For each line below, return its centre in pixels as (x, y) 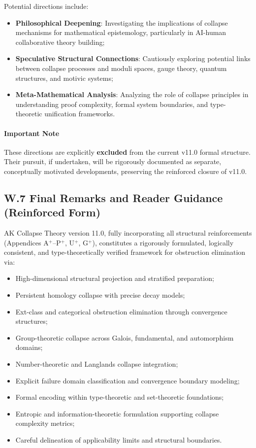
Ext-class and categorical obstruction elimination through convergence (121, 311)
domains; (29, 347)
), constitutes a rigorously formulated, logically (163, 242)
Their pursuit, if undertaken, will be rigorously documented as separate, (113, 161)
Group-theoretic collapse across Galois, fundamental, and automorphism (125, 337)
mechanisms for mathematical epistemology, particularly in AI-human (121, 32)
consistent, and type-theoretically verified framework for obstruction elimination (125, 252)
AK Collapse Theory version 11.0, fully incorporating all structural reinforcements (128, 233)
